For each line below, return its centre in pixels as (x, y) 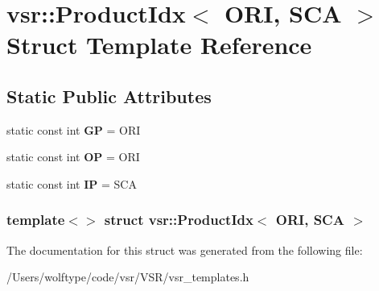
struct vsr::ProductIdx (179, 220)
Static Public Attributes (109, 96)
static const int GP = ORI (74, 129)
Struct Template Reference (159, 45)
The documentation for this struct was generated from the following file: (185, 249)
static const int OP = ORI (73, 157)
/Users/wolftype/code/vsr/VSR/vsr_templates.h (128, 277)
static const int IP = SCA (72, 183)
